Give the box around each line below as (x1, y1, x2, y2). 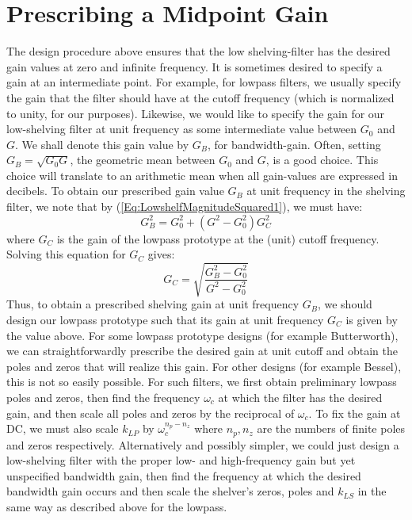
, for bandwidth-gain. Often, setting (208, 136, 381, 152)
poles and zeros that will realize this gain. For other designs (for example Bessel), (6, 357, 402, 374)
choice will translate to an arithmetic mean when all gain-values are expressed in (6, 166, 398, 183)
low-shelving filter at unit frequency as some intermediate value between (6, 120, 357, 137)
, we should (317, 296, 372, 312)
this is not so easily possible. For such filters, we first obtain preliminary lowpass (6, 373, 397, 390)
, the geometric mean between (70, 151, 216, 168)
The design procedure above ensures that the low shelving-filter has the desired (6, 43, 391, 59)
